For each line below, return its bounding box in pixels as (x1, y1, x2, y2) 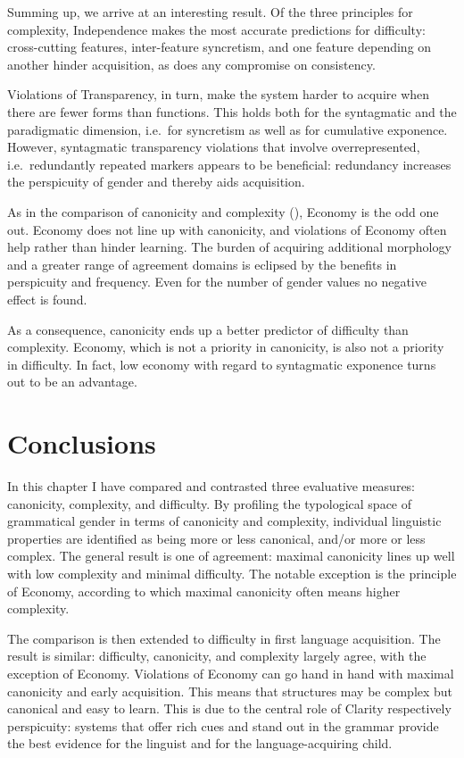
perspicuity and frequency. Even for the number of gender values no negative (7, 272, 427, 291)
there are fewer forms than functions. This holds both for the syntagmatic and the (7, 102, 457, 121)
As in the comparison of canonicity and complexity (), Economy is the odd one (7, 202, 439, 221)
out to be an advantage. (7, 372, 137, 391)
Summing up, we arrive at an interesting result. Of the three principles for (7, 3, 413, 21)
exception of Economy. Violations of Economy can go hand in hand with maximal (7, 663, 454, 682)
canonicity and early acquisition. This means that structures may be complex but (7, 681, 453, 700)
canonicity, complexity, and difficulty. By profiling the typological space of (7, 494, 412, 512)
